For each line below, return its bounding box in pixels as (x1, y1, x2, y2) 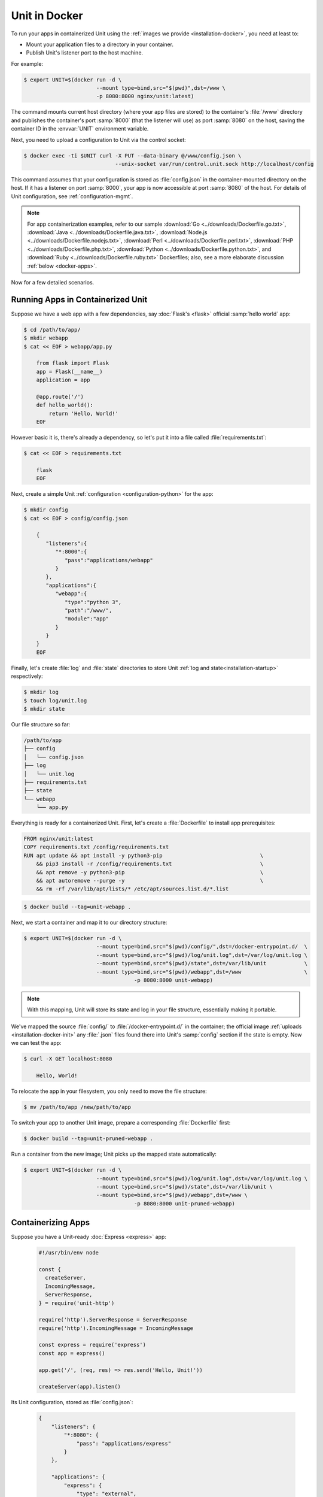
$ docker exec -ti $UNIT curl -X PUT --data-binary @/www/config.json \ (23, 152, 242, 159)
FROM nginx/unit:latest (23, 835, 94, 843)
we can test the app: (11, 1040, 62, 1047)
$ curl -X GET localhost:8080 (23, 1056, 112, 1062)
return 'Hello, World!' (48, 410, 119, 417)
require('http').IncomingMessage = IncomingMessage (38, 1325, 194, 1332)
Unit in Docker (11, 9, 83, 22)
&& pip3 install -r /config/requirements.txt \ (36, 860, 264, 868)
